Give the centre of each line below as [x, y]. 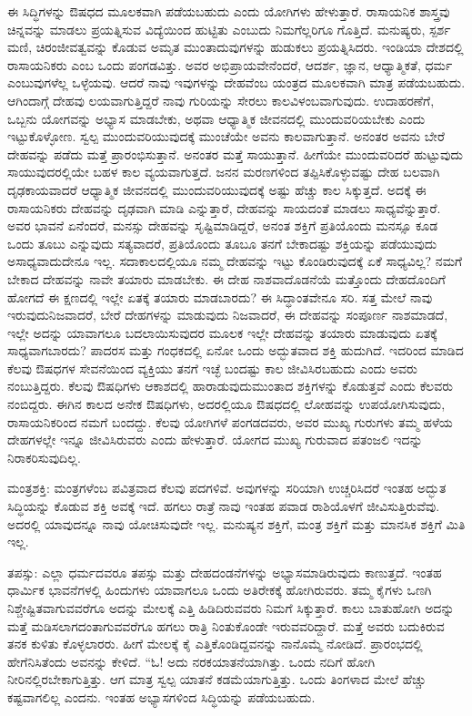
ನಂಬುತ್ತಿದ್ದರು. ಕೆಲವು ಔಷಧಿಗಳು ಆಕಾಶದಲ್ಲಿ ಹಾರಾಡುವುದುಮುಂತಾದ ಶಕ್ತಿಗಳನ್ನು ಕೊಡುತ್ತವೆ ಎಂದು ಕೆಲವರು [230, 386]
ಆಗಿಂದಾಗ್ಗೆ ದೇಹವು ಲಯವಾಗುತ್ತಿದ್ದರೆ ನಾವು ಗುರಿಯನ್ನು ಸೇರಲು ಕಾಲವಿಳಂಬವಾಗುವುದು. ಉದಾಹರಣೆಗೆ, [221, 100]
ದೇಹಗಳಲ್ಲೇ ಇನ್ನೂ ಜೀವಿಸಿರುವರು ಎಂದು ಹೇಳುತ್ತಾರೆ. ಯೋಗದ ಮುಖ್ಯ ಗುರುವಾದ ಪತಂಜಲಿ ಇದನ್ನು [215, 440]
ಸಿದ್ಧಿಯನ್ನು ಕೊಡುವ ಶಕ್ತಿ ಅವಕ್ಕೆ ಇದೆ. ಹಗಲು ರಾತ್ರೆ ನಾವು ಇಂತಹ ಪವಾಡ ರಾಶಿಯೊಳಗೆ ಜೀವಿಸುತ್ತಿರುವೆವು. [224, 506]
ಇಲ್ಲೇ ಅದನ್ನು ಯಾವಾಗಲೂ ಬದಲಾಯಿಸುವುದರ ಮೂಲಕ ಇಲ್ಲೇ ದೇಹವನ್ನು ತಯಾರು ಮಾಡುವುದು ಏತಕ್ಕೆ [222, 332]
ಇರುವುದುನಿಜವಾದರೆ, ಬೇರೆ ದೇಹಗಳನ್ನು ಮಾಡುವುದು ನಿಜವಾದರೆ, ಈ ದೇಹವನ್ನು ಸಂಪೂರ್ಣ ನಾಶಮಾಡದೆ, [228, 315]
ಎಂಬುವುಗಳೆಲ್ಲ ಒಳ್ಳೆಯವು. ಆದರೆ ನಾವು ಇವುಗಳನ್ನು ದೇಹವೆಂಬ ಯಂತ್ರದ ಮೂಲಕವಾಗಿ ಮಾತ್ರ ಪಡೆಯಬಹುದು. [236, 82]
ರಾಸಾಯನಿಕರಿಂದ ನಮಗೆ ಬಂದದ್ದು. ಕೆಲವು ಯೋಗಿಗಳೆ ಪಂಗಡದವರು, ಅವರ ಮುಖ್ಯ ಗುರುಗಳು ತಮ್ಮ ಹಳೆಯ [230, 421]
